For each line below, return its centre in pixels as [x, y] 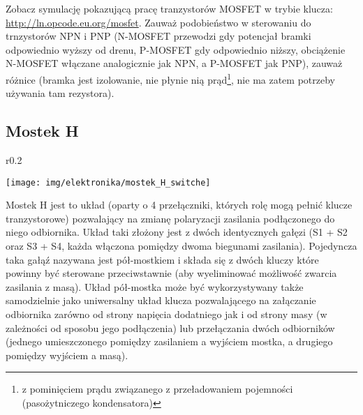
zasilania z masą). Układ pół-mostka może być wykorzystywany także [155, 286]
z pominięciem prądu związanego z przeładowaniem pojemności [157, 389]
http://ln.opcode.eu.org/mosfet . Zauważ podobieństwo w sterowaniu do [158, 22]
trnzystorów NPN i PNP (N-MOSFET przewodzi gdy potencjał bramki [158, 36]
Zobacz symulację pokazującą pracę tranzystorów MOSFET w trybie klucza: [169, 8]
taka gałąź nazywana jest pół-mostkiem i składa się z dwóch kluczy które [162, 259]
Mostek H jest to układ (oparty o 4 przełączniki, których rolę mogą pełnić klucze [179, 205]
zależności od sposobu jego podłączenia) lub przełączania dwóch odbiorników [170, 327]
